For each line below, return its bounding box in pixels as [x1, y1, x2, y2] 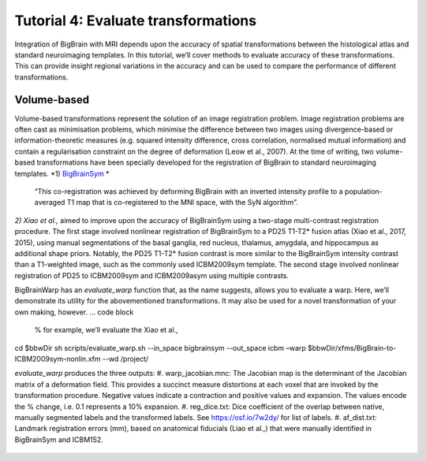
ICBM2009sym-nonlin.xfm [14, 355, 102, 364]
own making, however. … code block [14, 307, 134, 317]
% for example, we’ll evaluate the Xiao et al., [34, 325, 178, 335]
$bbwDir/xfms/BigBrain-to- [308, 343, 397, 352]
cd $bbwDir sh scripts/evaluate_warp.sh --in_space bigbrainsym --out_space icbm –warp [14, 343, 307, 352]
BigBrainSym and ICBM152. [14, 434, 104, 444]
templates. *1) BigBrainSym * [14, 169, 110, 178]
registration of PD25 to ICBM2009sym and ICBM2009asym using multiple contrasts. [14, 270, 290, 280]
